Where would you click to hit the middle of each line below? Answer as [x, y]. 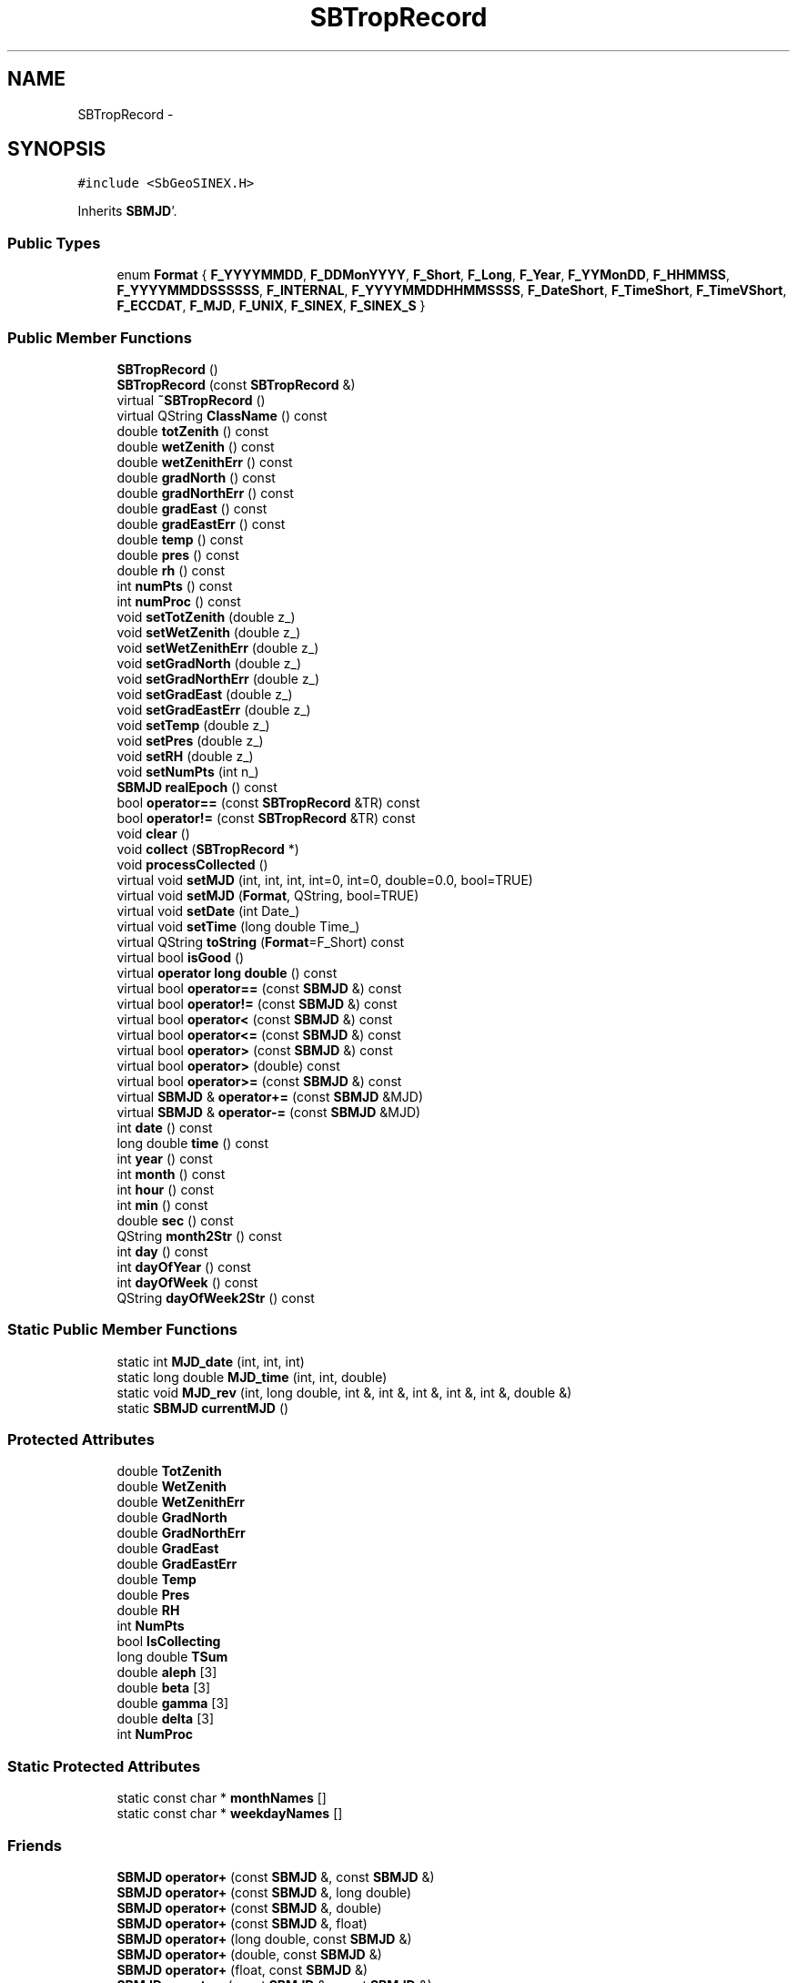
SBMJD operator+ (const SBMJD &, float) [242, 1923]
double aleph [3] [167, 1673]
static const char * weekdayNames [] [230, 1814]
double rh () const [171, 570]
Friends [35, 1845]
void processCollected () [192, 864]
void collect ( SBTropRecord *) [208, 849]
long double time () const [193, 1143]
